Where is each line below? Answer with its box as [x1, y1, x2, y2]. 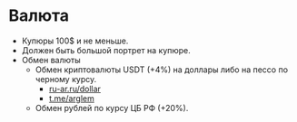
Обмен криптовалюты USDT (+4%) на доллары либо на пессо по [35, 64, 288, 75]
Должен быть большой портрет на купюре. [21, 44, 192, 55]
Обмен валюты [21, 54, 81, 65]
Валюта [8, 5, 70, 26]
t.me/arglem [48, 92, 94, 104]
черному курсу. [35, 73, 97, 84]
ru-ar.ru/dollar [48, 83, 102, 94]
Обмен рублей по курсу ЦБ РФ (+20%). [35, 102, 189, 113]
